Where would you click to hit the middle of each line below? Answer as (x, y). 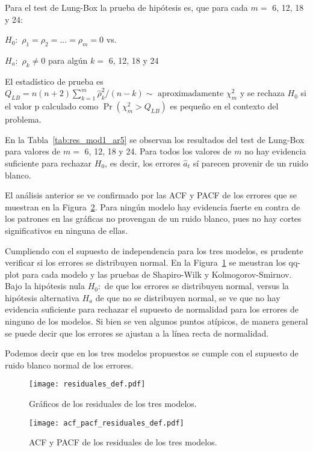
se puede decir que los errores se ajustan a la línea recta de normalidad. (137, 333)
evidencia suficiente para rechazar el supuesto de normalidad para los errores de (152, 309)
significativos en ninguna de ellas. (67, 230)
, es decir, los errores (143, 163)
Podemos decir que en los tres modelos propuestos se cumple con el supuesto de (152, 353)
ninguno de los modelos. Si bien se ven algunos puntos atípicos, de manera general (156, 321)
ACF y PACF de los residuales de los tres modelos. (123, 442)
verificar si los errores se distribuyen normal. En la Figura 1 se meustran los (145, 262)
